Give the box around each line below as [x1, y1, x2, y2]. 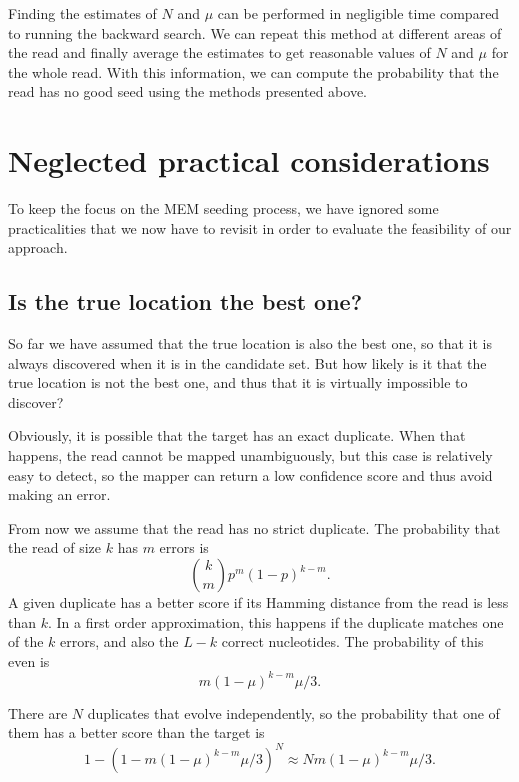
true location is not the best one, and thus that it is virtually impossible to [8, 372, 468, 393]
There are [8, 702, 68, 723]
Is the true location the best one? [8, 286, 363, 317]
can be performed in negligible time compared [217, 3, 500, 23]
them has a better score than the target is [8, 722, 265, 743]
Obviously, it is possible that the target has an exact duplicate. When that [8, 425, 466, 446]
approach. [8, 237, 68, 258]
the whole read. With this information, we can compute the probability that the [8, 61, 499, 82]
